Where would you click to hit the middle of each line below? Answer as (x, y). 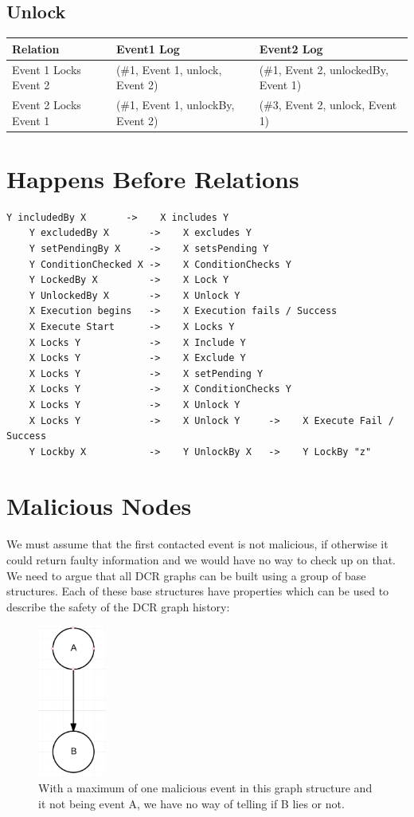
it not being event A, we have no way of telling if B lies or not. (191, 803)
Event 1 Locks (47, 69)
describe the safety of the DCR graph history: (118, 606)
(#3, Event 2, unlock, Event (328, 104)
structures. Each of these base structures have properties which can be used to (198, 591)
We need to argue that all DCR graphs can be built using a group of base (186, 575)
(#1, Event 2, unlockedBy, (324, 69)
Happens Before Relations (153, 178)
